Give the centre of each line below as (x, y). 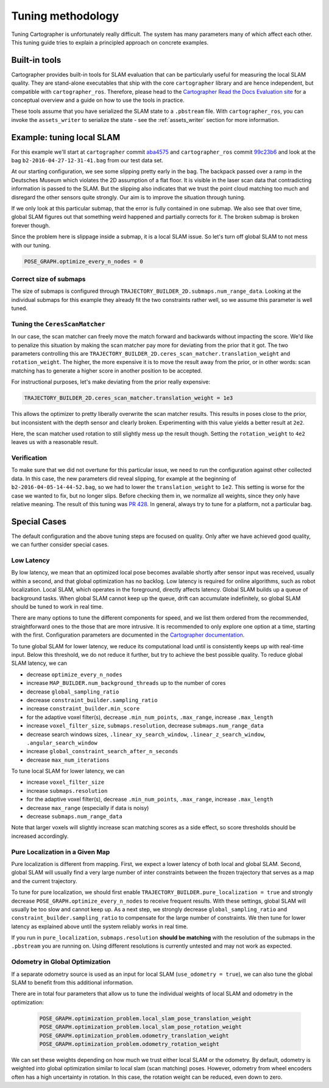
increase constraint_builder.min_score (83, 709)
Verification (29, 458)
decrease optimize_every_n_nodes (74, 675)
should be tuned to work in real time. (57, 607)
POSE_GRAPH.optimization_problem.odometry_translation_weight (134, 1036)
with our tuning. (31, 245)
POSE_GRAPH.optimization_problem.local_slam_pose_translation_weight (145, 1018)
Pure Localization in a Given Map (61, 852)
